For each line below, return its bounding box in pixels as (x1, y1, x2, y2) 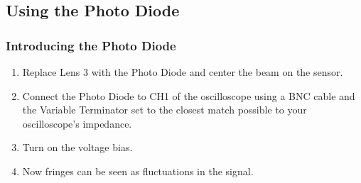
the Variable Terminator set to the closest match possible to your (22, 102, 307, 117)
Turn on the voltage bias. (22, 140, 133, 155)
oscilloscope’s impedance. (22, 116, 132, 131)
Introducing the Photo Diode (6, 36, 176, 54)
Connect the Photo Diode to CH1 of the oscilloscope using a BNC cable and (22, 88, 355, 103)
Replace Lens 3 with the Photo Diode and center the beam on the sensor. (22, 65, 343, 79)
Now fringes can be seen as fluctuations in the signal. (22, 163, 254, 178)
